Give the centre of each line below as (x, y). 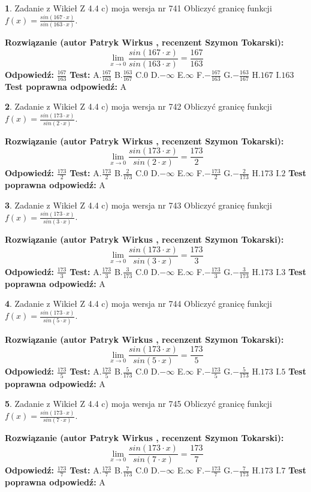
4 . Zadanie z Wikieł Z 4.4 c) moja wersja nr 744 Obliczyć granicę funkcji (138, 304)
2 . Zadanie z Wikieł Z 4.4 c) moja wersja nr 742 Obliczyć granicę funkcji (138, 106)
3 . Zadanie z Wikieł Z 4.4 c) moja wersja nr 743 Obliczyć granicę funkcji (138, 205)
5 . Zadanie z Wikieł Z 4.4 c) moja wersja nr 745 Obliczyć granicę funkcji (138, 404)
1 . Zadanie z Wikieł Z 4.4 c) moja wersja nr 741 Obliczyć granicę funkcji (138, 8)
